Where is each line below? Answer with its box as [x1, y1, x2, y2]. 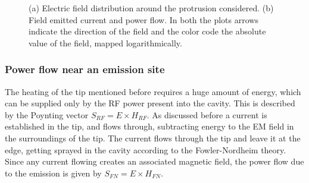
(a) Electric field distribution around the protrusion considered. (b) [29, 2, 274, 14]
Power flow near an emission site [5, 62, 165, 77]
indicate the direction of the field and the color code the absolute [29, 25, 266, 37]
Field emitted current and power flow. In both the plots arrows [29, 13, 258, 26]
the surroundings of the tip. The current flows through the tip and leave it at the [5, 131, 301, 144]
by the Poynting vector [5, 108, 89, 121]
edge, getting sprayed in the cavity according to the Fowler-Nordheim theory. [5, 143, 286, 156]
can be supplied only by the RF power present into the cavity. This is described [5, 97, 295, 109]
